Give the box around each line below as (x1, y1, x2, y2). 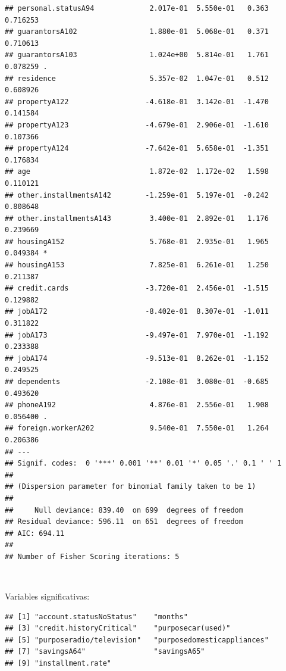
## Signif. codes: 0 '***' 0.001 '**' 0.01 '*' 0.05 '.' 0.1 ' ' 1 (5, 459, 282, 468)
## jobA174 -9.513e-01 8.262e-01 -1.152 (5, 354, 269, 363)
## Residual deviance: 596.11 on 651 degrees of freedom (5, 517, 243, 526)
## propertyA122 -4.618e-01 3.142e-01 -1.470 (5, 97, 269, 106)
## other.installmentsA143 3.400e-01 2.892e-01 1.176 (5, 214, 269, 223)
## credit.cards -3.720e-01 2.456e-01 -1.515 (5, 284, 269, 293)
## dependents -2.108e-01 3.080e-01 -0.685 (5, 377, 269, 386)
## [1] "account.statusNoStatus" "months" (5, 612, 188, 621)
